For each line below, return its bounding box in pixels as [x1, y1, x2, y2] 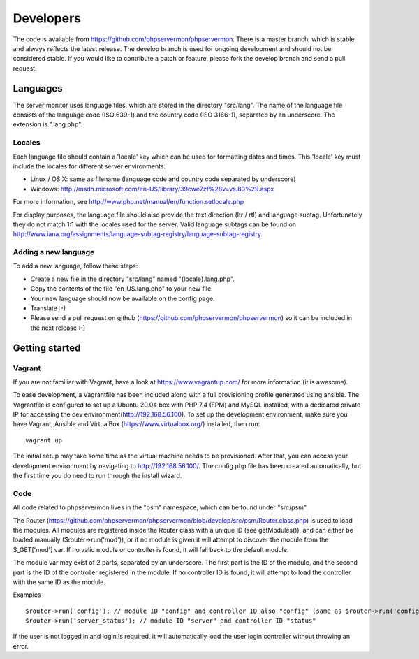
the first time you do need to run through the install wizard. [13, 472, 182, 480]
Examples [13, 591, 41, 599]
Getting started [13, 342, 81, 354]
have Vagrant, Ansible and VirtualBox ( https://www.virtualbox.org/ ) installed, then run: [13, 420, 260, 428]
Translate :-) [30, 304, 66, 312]
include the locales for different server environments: [13, 161, 166, 171]
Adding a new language [13, 247, 95, 257]
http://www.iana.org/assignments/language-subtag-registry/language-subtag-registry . [13, 230, 263, 238]
